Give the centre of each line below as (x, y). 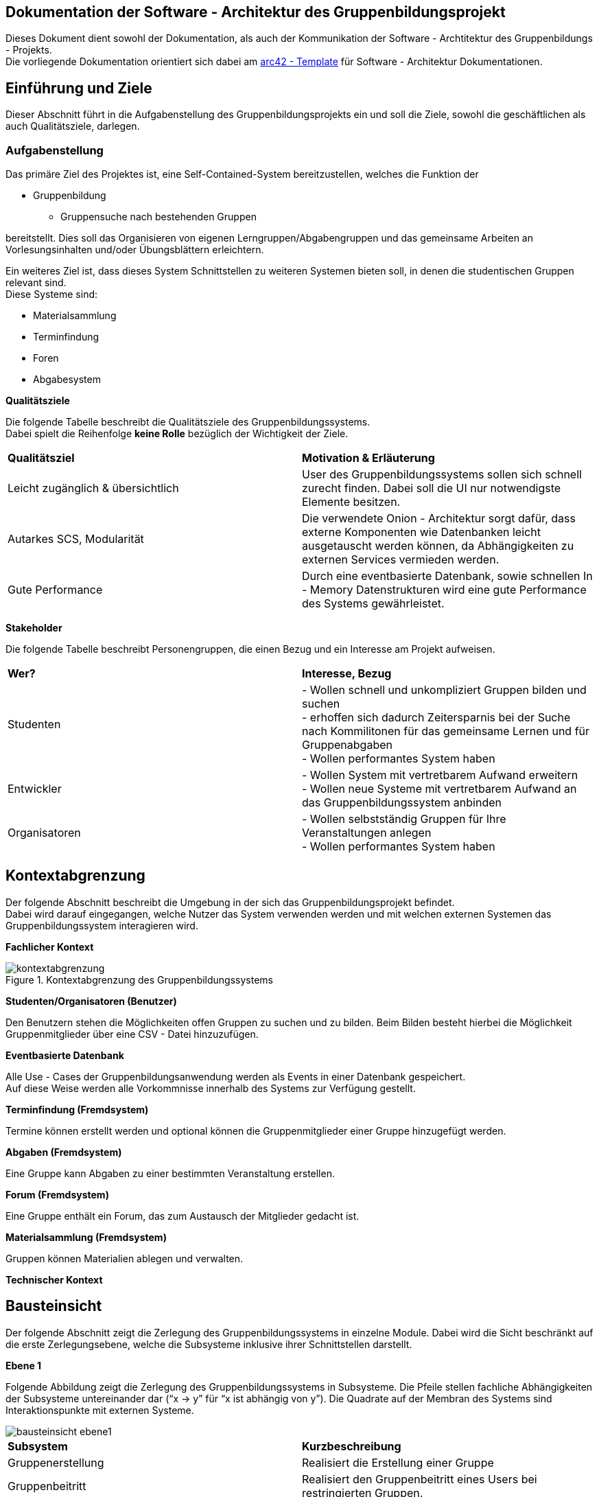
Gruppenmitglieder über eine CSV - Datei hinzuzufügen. (132, 1034)
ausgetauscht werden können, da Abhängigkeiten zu (438, 546)
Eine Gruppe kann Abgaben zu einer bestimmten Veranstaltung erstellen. (170, 1173)
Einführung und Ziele (79, 88)
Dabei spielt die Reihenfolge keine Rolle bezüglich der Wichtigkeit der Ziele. (177, 434)
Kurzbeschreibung (352, 1446)
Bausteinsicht (54, 1306)
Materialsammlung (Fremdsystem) (86, 1237)
